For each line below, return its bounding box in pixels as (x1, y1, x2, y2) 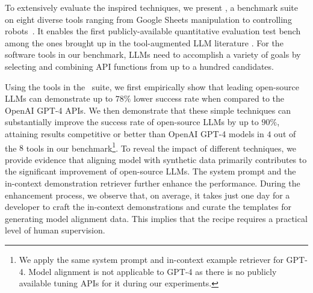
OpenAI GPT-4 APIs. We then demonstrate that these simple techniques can (5, 103, 291, 116)
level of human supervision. (5, 224, 105, 236)
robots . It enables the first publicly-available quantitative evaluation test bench (5, 25, 301, 37)
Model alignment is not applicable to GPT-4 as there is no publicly (28, 265, 277, 277)
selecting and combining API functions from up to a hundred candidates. (5, 60, 274, 72)
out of (274, 127, 296, 140)
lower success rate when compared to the (134, 92, 285, 105)
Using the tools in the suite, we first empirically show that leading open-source (5, 80, 300, 93)
